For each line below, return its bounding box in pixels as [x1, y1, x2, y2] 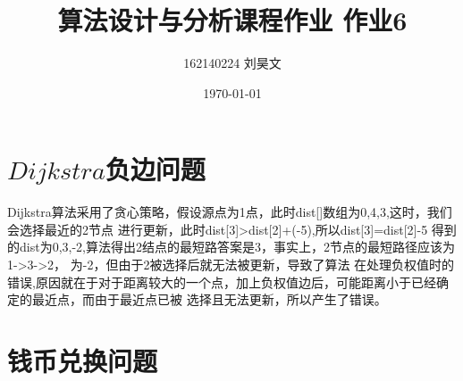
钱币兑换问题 [7, 343, 158, 378]
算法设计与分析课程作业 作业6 [57, 2, 408, 38]
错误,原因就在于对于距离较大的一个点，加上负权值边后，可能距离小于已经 [7, 272, 436, 291]
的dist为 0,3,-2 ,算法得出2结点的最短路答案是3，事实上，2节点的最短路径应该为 [7, 237, 455, 256]
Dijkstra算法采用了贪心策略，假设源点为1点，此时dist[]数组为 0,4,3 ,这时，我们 [7, 203, 452, 221]
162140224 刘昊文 [183, 54, 282, 72]
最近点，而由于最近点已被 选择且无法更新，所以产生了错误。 [31, 290, 387, 309]
